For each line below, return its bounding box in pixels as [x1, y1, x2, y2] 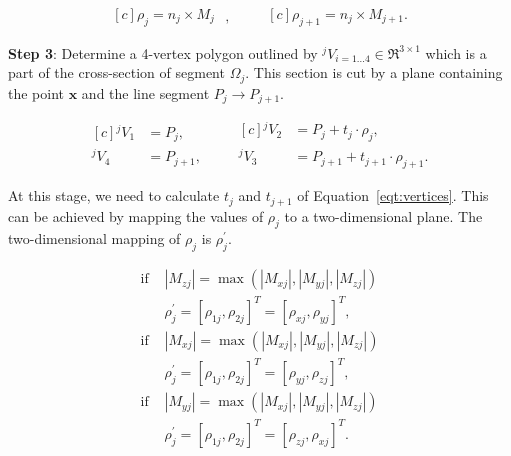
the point [8, 82, 65, 103]
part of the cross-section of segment [8, 62, 225, 83]
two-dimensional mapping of [8, 228, 181, 249]
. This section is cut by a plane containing [245, 62, 503, 83]
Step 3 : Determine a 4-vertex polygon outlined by [8, 42, 318, 63]
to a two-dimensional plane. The [284, 205, 483, 226]
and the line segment [81, 82, 210, 103]
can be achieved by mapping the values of [8, 205, 264, 226]
